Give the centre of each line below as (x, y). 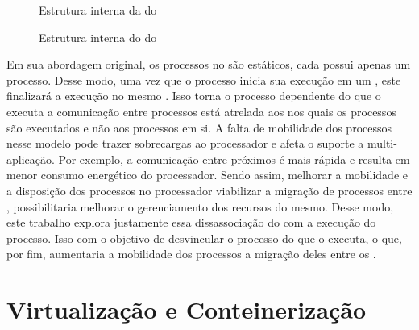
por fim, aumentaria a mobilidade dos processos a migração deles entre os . (191, 254)
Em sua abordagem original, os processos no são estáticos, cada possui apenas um (209, 64)
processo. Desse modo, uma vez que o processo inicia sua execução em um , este (204, 79)
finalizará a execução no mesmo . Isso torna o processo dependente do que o (194, 96)
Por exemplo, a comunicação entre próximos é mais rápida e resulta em (234, 159)
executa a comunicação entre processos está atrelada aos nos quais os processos (201, 111)
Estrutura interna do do (98, 37)
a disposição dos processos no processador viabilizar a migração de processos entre (209, 190)
